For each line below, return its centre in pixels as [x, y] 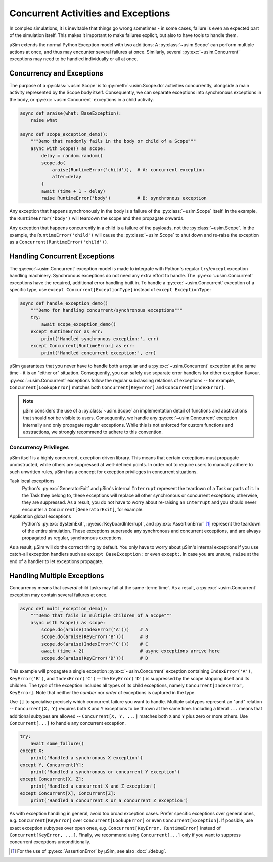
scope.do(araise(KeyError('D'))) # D [95, 658]
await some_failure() [57, 743]
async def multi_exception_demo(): [64, 608]
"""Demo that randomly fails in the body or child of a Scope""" [113, 141]
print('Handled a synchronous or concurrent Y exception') [105, 772]
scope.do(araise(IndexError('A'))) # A [95, 629]
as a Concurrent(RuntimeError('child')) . [59, 242]
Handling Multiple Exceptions [57, 576]
